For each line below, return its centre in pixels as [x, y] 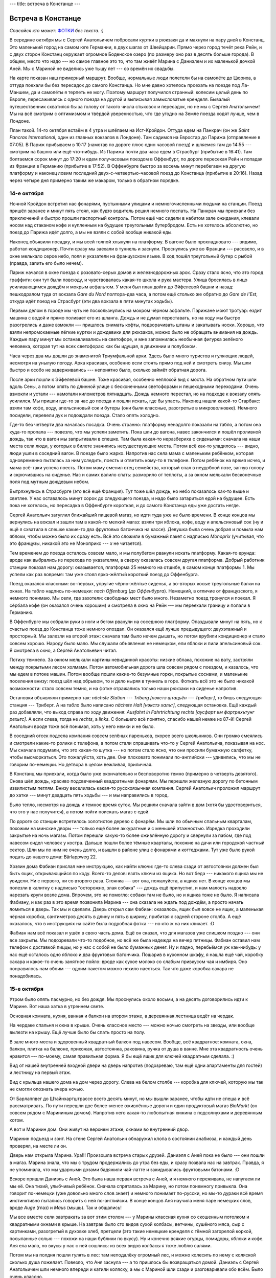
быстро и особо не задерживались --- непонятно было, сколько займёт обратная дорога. [108, 370]
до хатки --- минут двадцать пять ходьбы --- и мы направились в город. [89, 795]
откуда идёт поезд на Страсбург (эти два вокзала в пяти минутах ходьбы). [91, 301]
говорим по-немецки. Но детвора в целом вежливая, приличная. [81, 764]
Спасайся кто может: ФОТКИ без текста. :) [57, 30]
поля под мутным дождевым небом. [49, 482]
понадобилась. [26, 976]
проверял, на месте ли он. [38, 1146]
